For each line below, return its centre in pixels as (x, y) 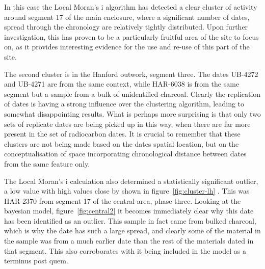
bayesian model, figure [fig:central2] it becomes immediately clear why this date (129, 211)
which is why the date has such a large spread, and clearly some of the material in (132, 231)
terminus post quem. (36, 261)
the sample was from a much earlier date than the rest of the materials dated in (129, 241)
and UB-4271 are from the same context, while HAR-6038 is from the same (122, 84)
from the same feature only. (47, 163)
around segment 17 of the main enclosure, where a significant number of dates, (127, 17)
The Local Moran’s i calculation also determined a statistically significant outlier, (131, 181)
